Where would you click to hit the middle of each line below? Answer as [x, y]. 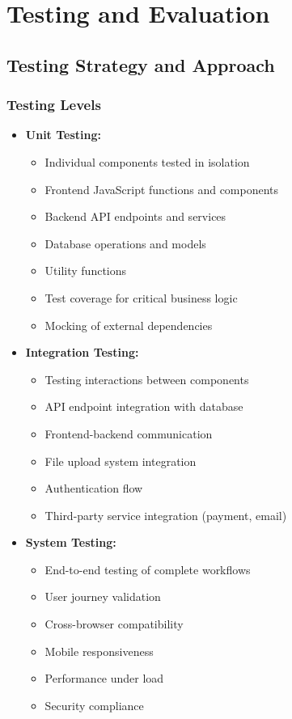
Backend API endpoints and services [135, 216]
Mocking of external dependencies [129, 325]
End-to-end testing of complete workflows [148, 569]
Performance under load [104, 678]
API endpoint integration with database [144, 406]
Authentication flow [94, 488]
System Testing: [71, 542]
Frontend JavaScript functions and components [162, 189]
